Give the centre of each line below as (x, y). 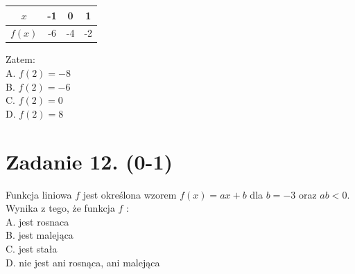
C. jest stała (32, 248)
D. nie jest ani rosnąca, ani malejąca (83, 262)
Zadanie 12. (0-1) (89, 161)
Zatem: (20, 59)
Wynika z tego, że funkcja (60, 208)
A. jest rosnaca (37, 221)
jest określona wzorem (130, 194)
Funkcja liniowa (39, 194)
